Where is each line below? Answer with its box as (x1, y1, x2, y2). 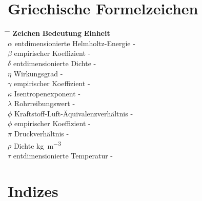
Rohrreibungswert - (14, 98, 75, 109)
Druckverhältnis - (14, 128, 69, 139)
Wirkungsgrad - (13, 68, 63, 78)
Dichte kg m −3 (13, 138, 61, 151)
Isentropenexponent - (14, 88, 80, 98)
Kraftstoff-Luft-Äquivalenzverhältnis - (14, 108, 133, 118)
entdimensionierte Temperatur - (13, 150, 113, 160)
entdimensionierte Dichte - (13, 57, 96, 68)
